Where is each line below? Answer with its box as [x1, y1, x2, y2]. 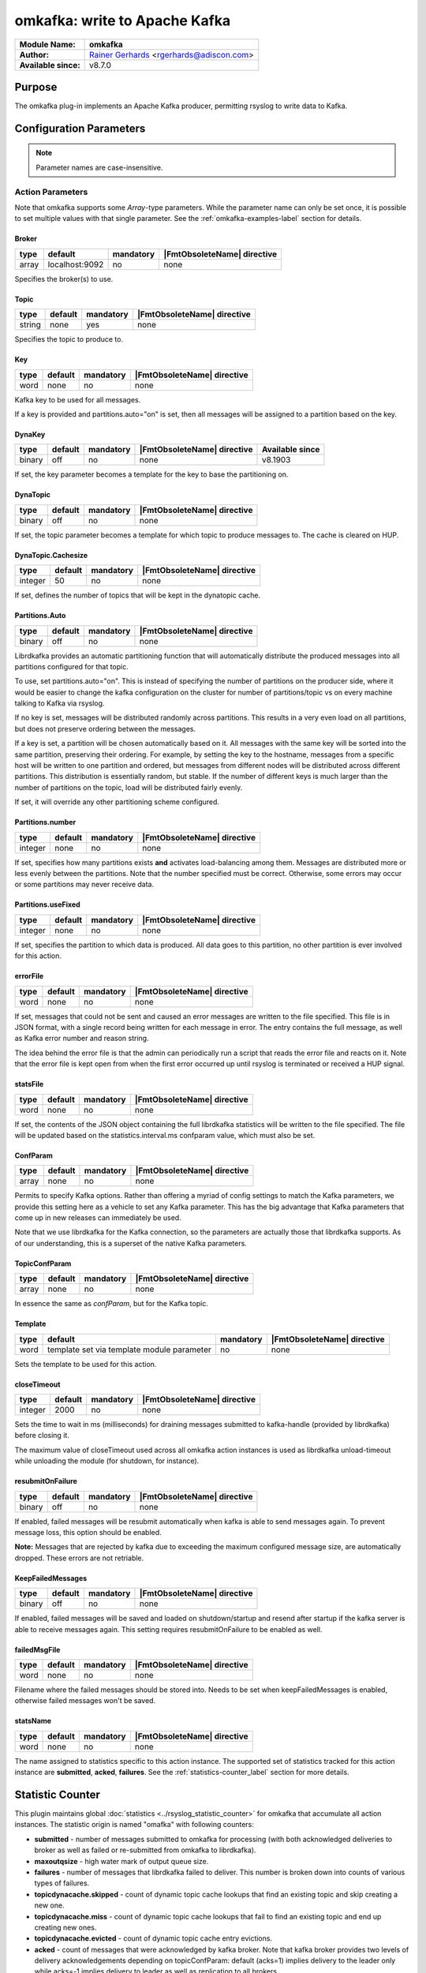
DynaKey [14, 429, 46, 439]
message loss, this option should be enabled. [14, 1527, 162, 1537]
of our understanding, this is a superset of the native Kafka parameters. [14, 1238, 248, 1248]
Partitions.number [14, 818, 77, 827]
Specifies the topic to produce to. [14, 335, 124, 344]
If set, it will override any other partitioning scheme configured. [14, 797, 220, 807]
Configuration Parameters [14, 122, 146, 135]
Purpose [14, 80, 58, 94]
